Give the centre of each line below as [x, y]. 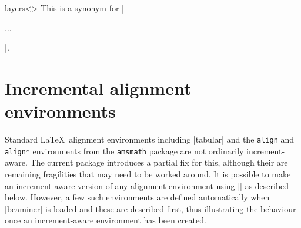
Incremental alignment [98, 87]
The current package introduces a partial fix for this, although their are [159, 162]
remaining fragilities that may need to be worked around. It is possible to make [148, 174]
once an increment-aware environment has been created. [106, 220]
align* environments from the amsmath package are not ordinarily [124, 151]
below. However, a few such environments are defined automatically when [137, 197]
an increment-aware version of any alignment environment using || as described [147, 185]
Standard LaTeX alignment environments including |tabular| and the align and [150, 139]
